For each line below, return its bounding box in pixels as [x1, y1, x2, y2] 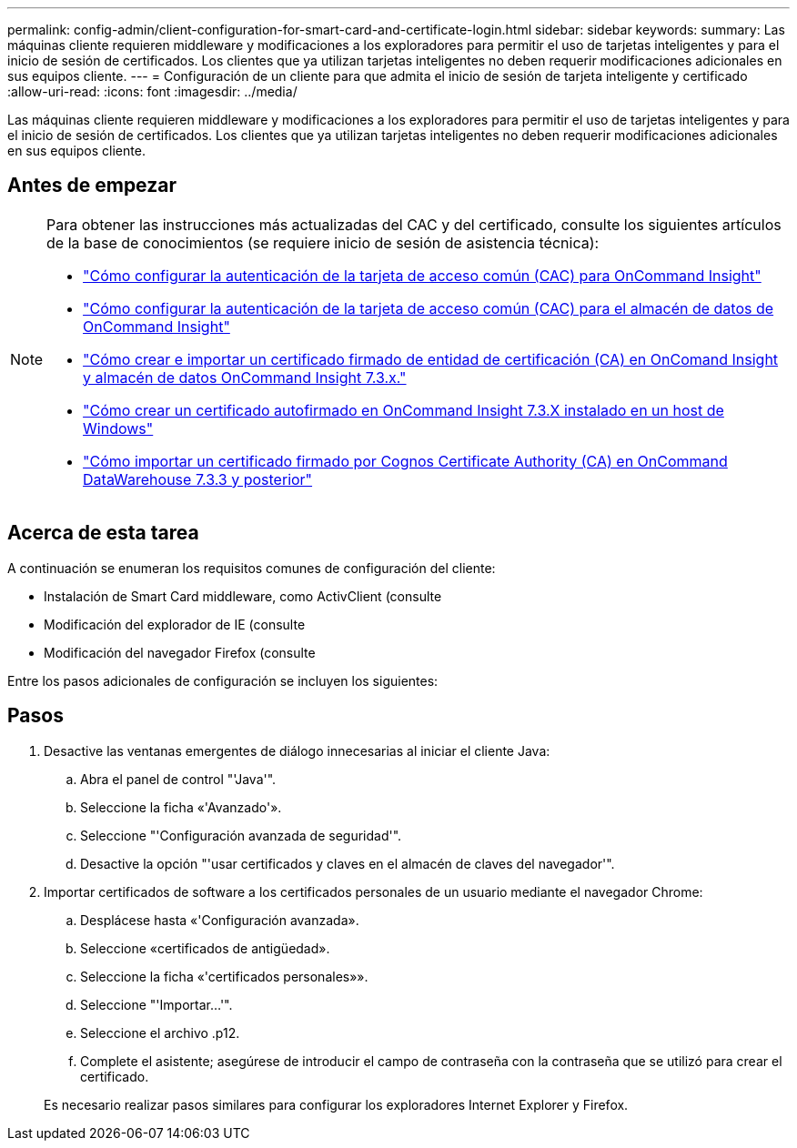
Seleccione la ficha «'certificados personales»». [80, 968, 368, 984]
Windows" [83, 418, 154, 438]
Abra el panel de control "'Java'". [80, 770, 277, 787]
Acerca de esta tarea [7, 521, 199, 545]
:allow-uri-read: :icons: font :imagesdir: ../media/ [7, 84, 298, 99]
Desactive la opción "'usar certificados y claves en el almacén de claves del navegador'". [80, 855, 615, 871]
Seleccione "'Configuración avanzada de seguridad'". [80, 827, 402, 843]
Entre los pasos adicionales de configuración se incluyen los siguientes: [7, 672, 439, 689]
